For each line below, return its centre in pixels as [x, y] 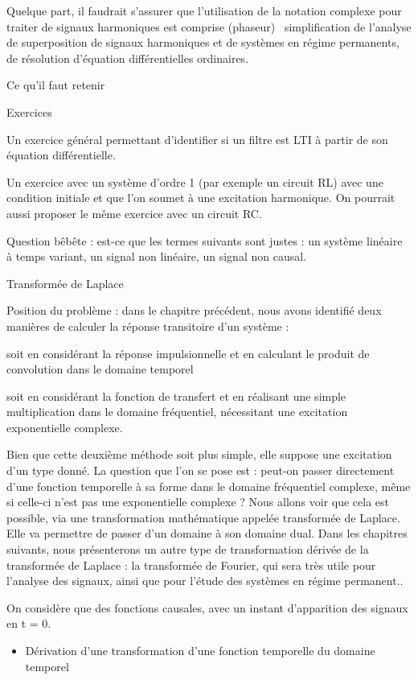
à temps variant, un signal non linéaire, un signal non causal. [156, 256]
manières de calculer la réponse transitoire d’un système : [148, 326]
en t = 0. [29, 623]
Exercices [29, 111]
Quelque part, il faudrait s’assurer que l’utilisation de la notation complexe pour [204, 10]
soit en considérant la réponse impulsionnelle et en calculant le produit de [188, 353]
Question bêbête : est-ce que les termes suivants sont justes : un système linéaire [205, 240]
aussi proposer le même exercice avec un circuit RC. [134, 213]
